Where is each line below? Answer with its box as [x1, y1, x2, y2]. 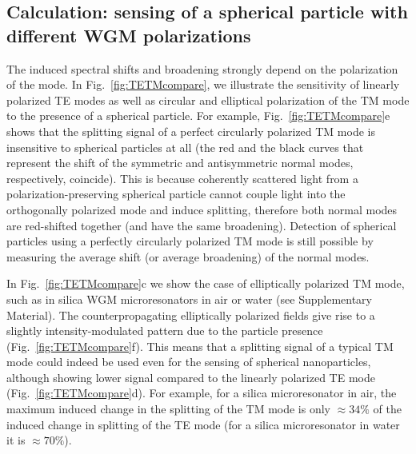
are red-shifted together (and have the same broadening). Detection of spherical [6, 217, 397, 233]
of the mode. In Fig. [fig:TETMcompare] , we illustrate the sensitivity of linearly [6, 76, 400, 93]
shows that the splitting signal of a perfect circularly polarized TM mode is [6, 122, 375, 139]
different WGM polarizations [6, 22, 251, 47]
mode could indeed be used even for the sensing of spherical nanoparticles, [6, 353, 371, 370]
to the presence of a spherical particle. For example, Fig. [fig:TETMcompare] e [6, 107, 390, 124]
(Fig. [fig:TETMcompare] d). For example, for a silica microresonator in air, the [6, 384, 397, 401]
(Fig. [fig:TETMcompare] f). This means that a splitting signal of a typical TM [6, 337, 394, 354]
